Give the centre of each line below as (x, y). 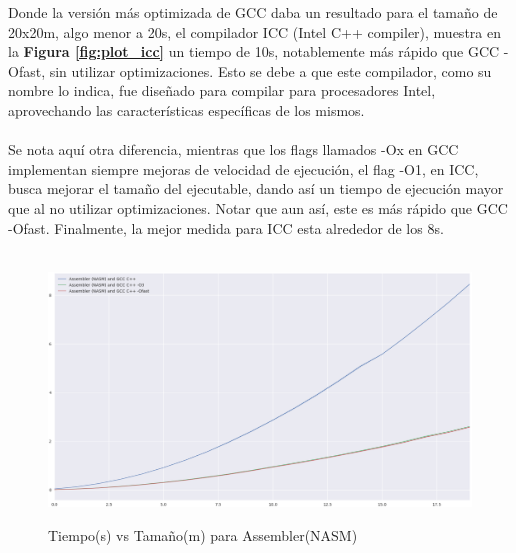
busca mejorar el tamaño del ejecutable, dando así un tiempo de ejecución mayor (256, 188)
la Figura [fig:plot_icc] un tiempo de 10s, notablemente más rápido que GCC (254, 51)
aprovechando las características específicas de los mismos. (186, 109)
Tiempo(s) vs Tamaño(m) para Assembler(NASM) (203, 534)
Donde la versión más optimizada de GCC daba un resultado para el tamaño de (253, 12)
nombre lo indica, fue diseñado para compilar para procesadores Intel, (222, 90)
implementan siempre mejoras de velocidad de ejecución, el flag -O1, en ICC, (243, 168)
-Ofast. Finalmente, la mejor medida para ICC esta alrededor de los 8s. (226, 227)
